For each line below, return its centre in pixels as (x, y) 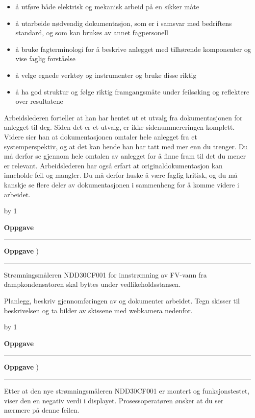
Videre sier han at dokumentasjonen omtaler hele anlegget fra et (101, 136)
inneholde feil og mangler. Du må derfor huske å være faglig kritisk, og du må (121, 175)
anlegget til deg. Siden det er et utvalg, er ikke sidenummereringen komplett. (119, 127)
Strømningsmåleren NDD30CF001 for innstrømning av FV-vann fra (105, 274)
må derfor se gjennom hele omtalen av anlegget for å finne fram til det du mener (125, 156)
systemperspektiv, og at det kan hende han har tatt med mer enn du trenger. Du (126, 146)
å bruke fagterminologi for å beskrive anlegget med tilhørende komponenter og (133, 49)
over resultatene (39, 101)
